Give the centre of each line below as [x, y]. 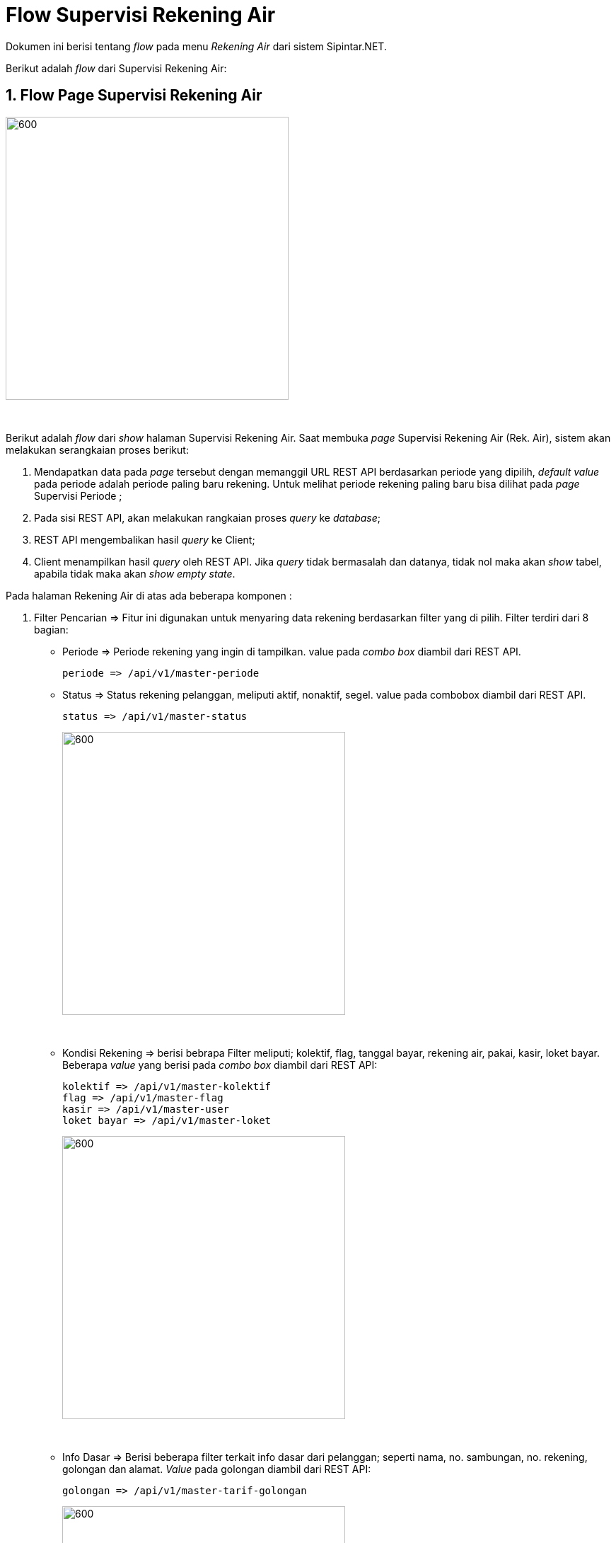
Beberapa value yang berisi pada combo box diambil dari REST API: [220, 1065]
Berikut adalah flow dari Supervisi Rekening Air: [116, 68]
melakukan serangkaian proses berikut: [97, 449]
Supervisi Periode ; [78, 495]
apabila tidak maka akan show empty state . [135, 573]
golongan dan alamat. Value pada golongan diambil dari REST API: [217, 1469]
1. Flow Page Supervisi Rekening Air [134, 96]
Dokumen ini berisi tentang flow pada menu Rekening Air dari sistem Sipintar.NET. [196, 46]
